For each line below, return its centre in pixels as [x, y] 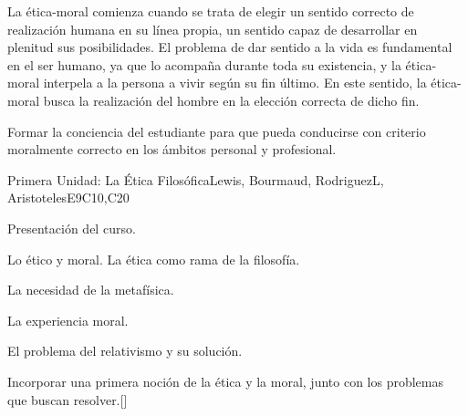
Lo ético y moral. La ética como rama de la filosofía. [154, 259]
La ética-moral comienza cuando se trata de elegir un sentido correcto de [211, 11]
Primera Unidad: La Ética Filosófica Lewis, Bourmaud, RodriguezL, [196, 179]
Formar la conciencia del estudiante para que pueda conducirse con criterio [217, 131]
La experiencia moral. [68, 320]
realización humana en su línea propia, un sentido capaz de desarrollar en [213, 29]
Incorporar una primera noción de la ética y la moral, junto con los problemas [226, 381]
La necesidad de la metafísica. [91, 290]
